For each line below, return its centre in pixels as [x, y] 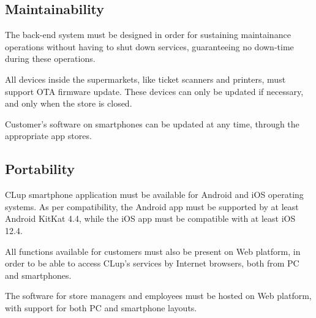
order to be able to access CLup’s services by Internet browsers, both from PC [152, 263]
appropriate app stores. [48, 136]
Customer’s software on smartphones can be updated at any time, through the [152, 123]
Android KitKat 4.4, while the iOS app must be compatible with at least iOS [150, 218]
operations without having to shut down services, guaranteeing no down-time [149, 46]
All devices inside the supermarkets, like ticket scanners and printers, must [145, 79]
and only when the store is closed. [69, 103]
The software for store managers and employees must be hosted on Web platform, [158, 296]
